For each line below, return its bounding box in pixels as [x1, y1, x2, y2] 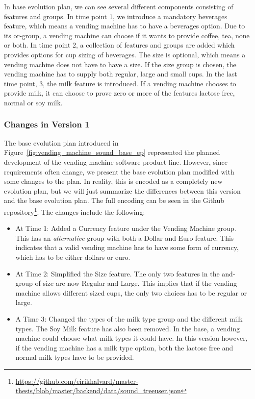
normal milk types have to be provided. [15, 352, 134, 362]
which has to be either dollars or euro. [15, 251, 130, 262]
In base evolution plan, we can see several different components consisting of [4, 1, 233, 11]
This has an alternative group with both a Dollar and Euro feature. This [15, 232, 234, 243]
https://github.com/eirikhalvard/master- [15, 375, 138, 386]
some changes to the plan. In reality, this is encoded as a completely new [4, 176, 223, 186]
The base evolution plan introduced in [4, 137, 119, 148]
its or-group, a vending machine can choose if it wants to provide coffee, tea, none [4, 30, 250, 40]
